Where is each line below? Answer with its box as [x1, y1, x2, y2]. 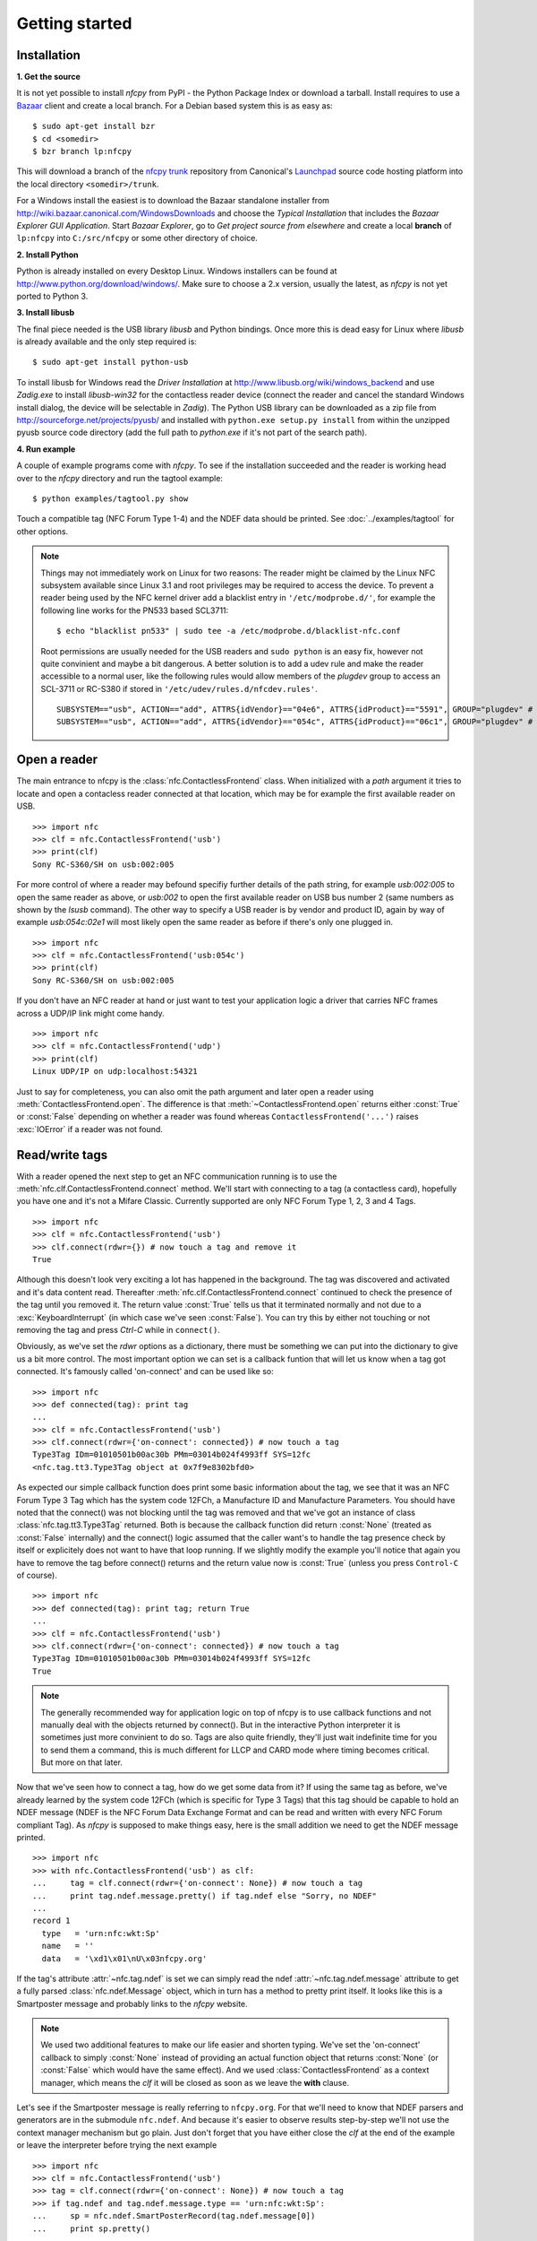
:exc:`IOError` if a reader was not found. [16, 1123, 163, 1134]
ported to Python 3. [16, 290, 89, 301]
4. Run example [16, 444, 76, 454]
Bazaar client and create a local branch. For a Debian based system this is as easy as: [16, 100, 333, 111]
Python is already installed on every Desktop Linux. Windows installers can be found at [16, 265, 337, 277]
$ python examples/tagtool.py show [32, 494, 189, 504]
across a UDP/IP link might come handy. [16, 1008, 165, 1018]
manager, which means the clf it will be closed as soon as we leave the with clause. [40, 2077, 349, 2088]
